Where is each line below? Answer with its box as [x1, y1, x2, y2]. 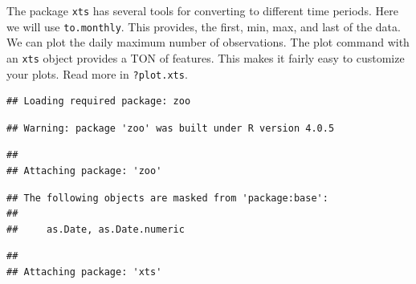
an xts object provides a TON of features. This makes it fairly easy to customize [6, 49, 405, 66]
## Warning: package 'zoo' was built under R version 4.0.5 [6, 122, 335, 134]
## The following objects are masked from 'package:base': [6, 192, 328, 204]
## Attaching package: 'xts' [6, 266, 162, 278]
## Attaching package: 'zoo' [6, 165, 162, 176]
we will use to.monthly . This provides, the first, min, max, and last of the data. [6, 18, 401, 34]
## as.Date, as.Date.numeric [6, 223, 185, 235]
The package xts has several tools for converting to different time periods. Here [6, 2, 398, 18]
